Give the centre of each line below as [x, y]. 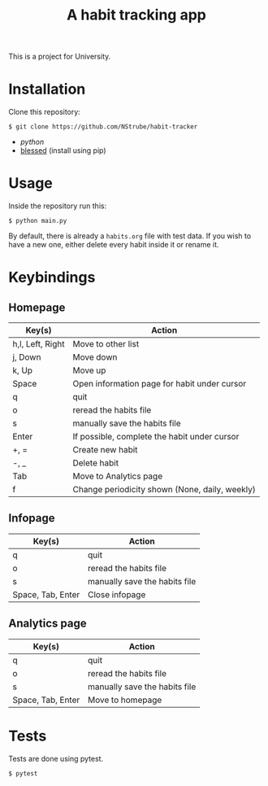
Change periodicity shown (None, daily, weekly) [164, 490]
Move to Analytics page [118, 476]
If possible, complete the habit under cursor [156, 437]
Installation [47, 89]
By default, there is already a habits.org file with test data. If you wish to [130, 236]
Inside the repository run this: [58, 206]
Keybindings [52, 277]
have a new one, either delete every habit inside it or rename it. [114, 245]
